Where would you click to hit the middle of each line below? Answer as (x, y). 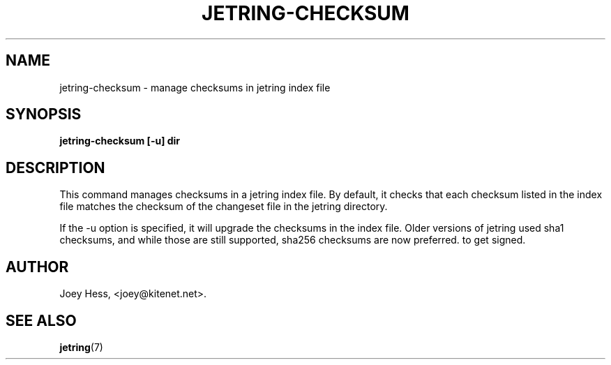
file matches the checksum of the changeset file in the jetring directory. (224, 207)
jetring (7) (81, 347)
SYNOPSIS (44, 114)
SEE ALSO (41, 320)
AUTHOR (37, 267)
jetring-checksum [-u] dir (120, 141)
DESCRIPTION (55, 167)
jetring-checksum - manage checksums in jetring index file (195, 87)
